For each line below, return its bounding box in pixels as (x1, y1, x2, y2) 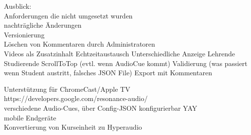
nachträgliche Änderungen (4, 20, 82, 30)
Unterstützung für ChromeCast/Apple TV (4, 84, 130, 94)
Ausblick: (4, 1, 32, 11)
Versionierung (4, 29, 45, 39)
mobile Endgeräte (4, 112, 56, 122)
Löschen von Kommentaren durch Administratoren (4, 39, 155, 49)
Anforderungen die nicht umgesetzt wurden (4, 10, 133, 20)
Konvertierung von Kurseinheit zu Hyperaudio (4, 122, 142, 132)
